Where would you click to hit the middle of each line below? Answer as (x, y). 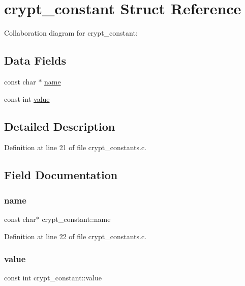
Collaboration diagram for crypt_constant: (71, 33)
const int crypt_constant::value (53, 278)
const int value (27, 98)
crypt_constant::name (76, 219)
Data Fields (35, 60)
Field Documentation (61, 175)
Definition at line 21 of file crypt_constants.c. (75, 147)
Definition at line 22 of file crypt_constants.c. (75, 236)
